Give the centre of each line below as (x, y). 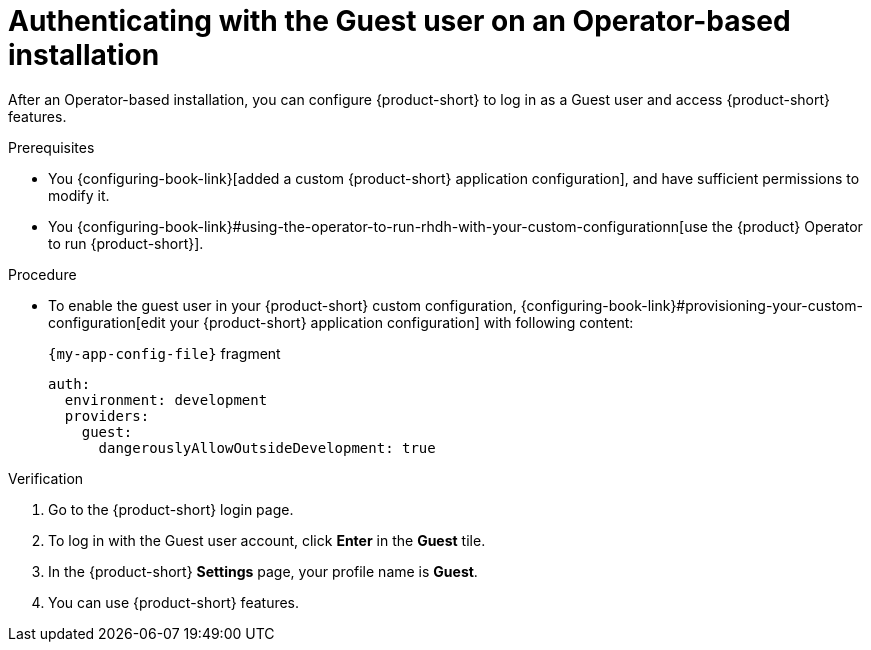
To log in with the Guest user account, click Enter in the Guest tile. (267, 540)
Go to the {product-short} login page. (171, 509)
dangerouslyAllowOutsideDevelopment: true (267, 447)
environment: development (166, 399)
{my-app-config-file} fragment (164, 353)
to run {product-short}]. (126, 243)
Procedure (42, 274)
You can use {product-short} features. (174, 602)
